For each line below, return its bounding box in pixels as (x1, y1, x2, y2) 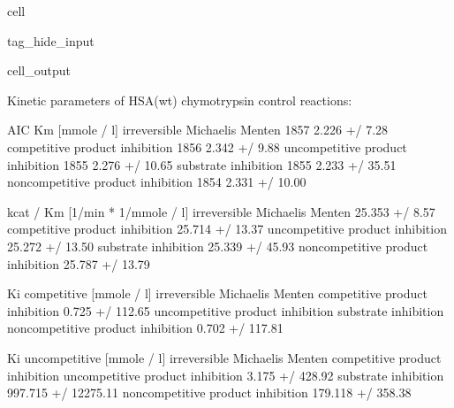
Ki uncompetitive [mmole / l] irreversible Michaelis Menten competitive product (7, 348, 442, 366)
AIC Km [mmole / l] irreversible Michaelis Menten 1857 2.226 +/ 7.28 (7, 120, 389, 139)
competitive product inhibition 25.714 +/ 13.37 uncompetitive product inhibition (7, 219, 447, 238)
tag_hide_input (7, 31, 95, 50)
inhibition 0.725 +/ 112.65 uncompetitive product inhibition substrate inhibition (7, 301, 444, 319)
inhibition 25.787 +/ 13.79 (7, 254, 150, 273)
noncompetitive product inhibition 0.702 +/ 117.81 (7, 319, 284, 337)
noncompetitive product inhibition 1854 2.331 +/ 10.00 (7, 173, 306, 191)
